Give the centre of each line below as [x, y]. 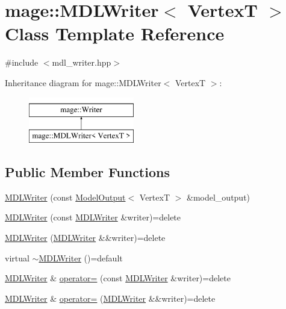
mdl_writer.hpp [82, 62]
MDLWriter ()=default [81, 257]
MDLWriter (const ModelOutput [65, 197]
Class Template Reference [115, 33]
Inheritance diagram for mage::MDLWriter [83, 82]
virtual [17, 257]
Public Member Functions [87, 172]
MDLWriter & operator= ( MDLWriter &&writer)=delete [110, 298]
